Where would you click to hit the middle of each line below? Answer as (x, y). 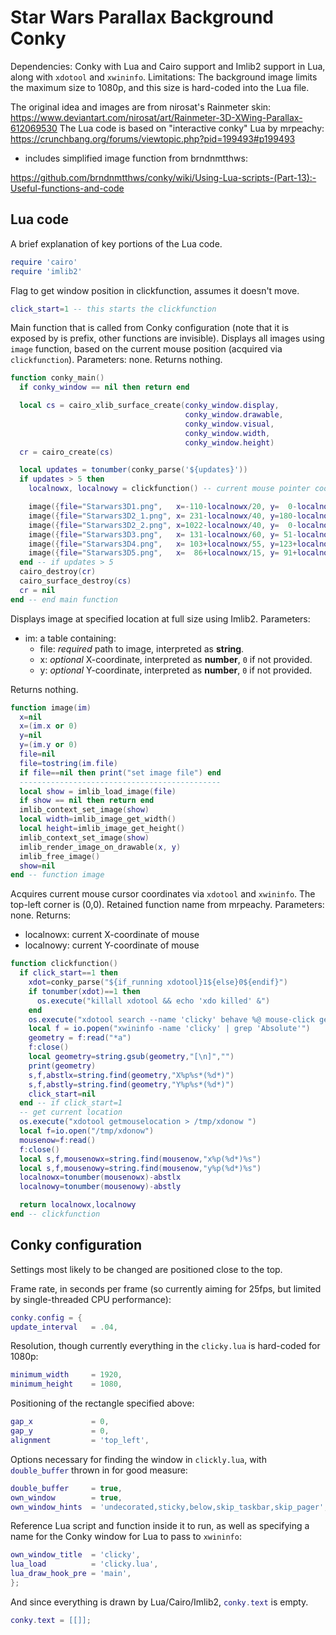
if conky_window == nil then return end (104, 387)
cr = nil (37, 590)
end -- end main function (64, 599)
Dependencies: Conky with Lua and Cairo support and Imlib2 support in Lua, (168, 66)
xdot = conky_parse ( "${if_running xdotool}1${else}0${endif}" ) (158, 982)
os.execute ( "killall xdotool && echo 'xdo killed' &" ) (153, 1001)
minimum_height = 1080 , (66, 1384)
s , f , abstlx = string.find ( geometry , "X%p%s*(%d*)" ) (131, 1075)
